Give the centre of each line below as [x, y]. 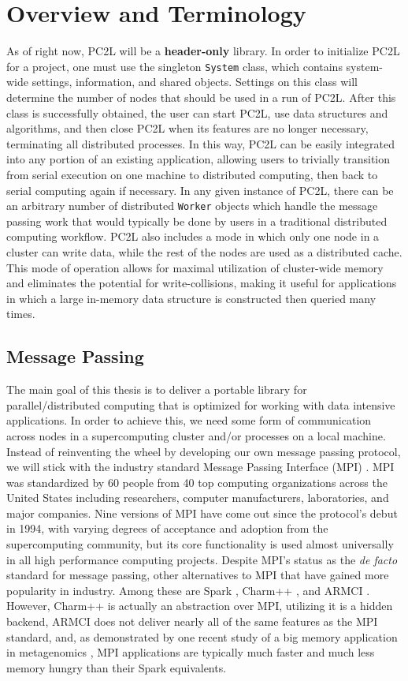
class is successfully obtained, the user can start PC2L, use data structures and [197, 112]
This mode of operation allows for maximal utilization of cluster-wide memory [195, 267]
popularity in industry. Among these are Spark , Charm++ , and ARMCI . [188, 590]
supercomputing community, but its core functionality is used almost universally [200, 544]
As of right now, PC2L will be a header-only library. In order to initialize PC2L [203, 51]
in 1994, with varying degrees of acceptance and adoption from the [167, 528]
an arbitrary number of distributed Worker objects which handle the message [192, 206]
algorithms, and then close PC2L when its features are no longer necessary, [187, 128]
